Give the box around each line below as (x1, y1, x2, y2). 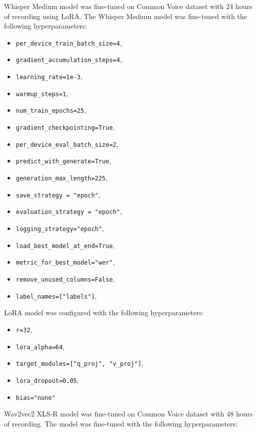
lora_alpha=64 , (16, 341, 65, 351)
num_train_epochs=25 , (16, 105, 86, 115)
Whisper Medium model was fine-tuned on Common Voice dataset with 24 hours (4, 1, 252, 11)
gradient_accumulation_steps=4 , (16, 54, 122, 65)
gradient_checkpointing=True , (16, 122, 115, 132)
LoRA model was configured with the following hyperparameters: (4, 307, 204, 318)
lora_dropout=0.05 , (16, 374, 79, 385)
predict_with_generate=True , (16, 155, 111, 166)
